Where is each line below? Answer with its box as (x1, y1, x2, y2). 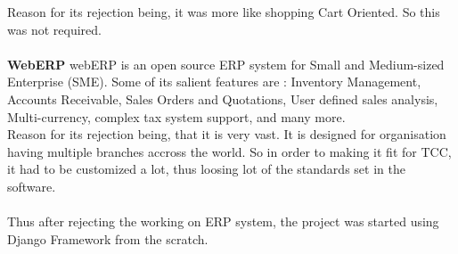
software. (7, 176, 56, 195)
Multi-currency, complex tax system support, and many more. (7, 107, 346, 126)
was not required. (7, 20, 102, 38)
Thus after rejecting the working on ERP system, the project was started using (7, 212, 439, 231)
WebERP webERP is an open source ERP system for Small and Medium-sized (7, 54, 445, 73)
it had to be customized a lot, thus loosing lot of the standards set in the (7, 160, 405, 178)
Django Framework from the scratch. (7, 229, 209, 248)
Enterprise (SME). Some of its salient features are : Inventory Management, (7, 72, 421, 91)
